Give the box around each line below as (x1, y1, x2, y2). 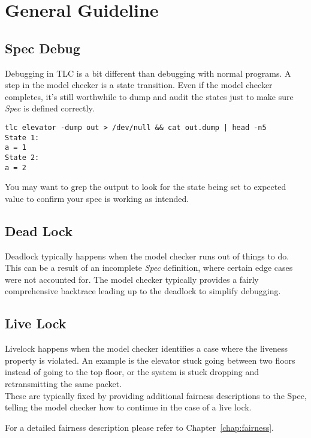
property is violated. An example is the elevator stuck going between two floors (5, 354, 295, 366)
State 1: (5, 133, 40, 142)
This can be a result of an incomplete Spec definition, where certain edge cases (5, 261, 293, 274)
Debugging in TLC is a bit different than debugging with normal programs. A (5, 67, 291, 79)
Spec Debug (5, 38, 80, 57)
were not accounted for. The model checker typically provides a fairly (5, 273, 259, 285)
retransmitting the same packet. (5, 377, 122, 389)
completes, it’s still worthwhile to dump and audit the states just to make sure (5, 90, 294, 102)
